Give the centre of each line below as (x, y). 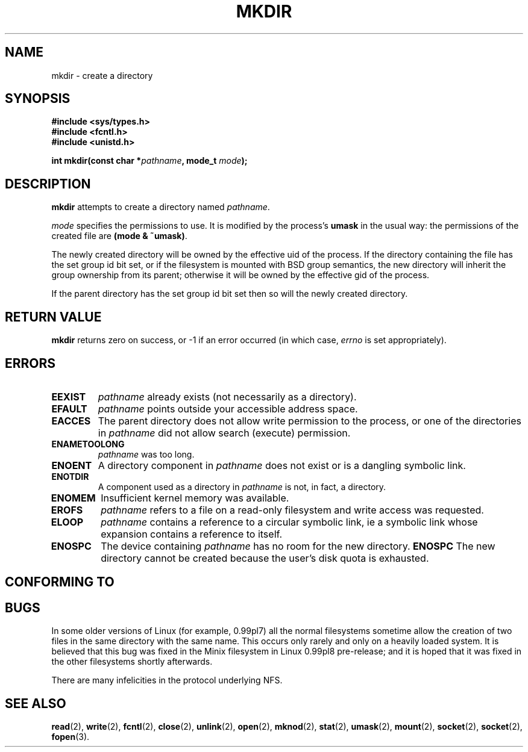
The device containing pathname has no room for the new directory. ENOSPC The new (298, 546)
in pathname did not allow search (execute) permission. (224, 433)
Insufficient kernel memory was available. (195, 498)
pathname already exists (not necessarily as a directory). (227, 396)
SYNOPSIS (38, 99)
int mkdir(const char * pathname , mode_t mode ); (149, 161)
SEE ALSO (36, 703)
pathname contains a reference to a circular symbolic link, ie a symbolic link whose (289, 522)
